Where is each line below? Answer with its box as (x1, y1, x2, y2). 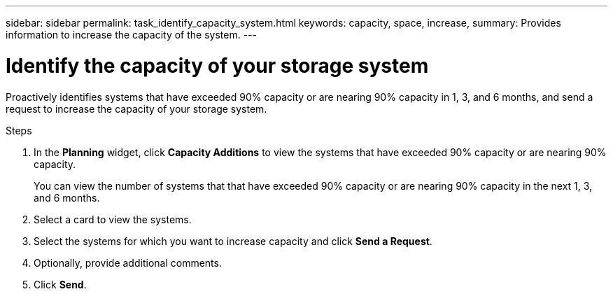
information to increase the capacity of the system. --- (6, 29, 257, 41)
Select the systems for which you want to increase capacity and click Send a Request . (34, 234, 432, 247)
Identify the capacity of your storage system (6, 53, 429, 78)
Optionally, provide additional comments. (34, 256, 222, 269)
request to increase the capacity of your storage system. (6, 102, 267, 115)
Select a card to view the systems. (34, 213, 192, 225)
